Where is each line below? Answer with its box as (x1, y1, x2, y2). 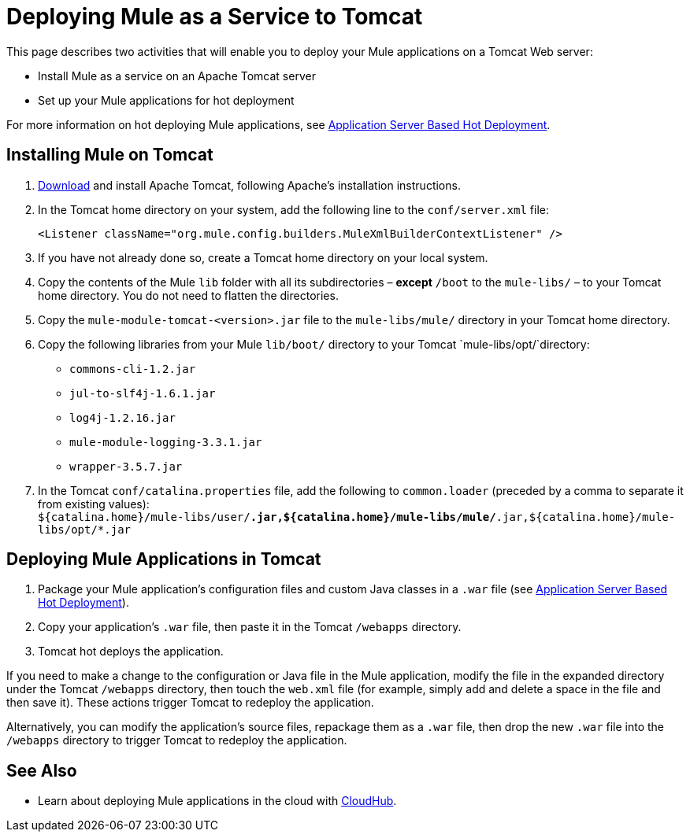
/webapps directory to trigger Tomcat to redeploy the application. (6, 733, 347, 748)
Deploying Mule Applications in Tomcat (6, 549, 321, 570)
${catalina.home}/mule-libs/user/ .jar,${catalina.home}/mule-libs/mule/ (38, 510, 496, 523)
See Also (6, 760, 77, 781)
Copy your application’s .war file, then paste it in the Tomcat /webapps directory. (38, 620, 462, 634)
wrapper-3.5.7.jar (69, 460, 183, 473)
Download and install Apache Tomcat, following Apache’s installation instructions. (38, 178, 461, 192)
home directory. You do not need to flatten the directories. (38, 288, 339, 302)
